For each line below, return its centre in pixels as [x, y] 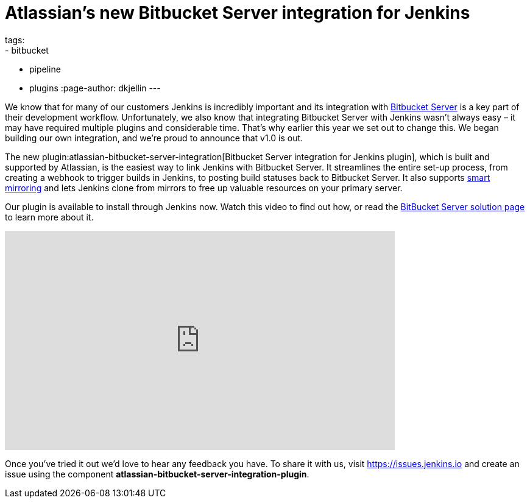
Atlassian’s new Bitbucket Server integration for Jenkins [238, 13]
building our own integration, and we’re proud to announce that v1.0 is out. [154, 138]
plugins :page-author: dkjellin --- [95, 88]
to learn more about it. [49, 217]
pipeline [45, 69]
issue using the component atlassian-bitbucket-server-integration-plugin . [157, 474]
